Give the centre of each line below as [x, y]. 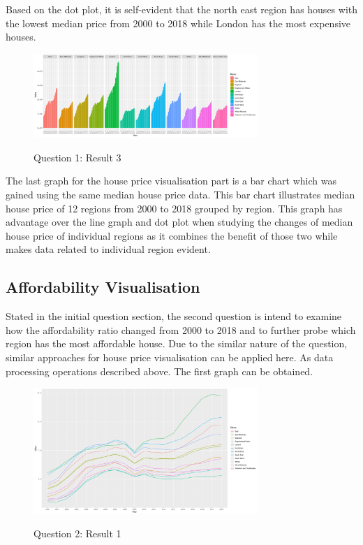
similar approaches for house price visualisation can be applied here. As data [170, 357]
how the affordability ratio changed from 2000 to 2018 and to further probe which [181, 329]
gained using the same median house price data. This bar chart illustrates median [180, 195]
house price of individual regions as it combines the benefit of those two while [172, 235]
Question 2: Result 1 [77, 533]
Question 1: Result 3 [77, 157]
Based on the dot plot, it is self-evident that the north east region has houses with [182, 9]
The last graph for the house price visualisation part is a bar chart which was [171, 181]
